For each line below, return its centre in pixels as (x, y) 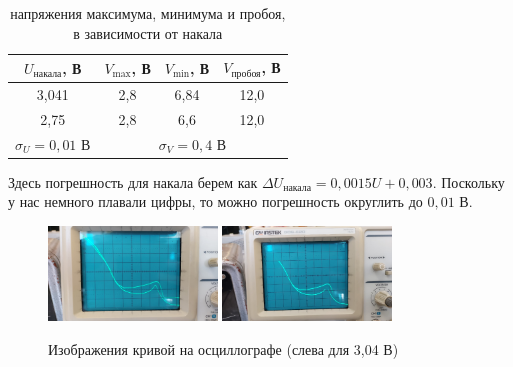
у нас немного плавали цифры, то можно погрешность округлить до (215, 201)
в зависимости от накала (148, 32)
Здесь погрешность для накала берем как (133, 181)
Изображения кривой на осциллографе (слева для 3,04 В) (223, 349)
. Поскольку (468, 181)
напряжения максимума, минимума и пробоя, (148, 13)
